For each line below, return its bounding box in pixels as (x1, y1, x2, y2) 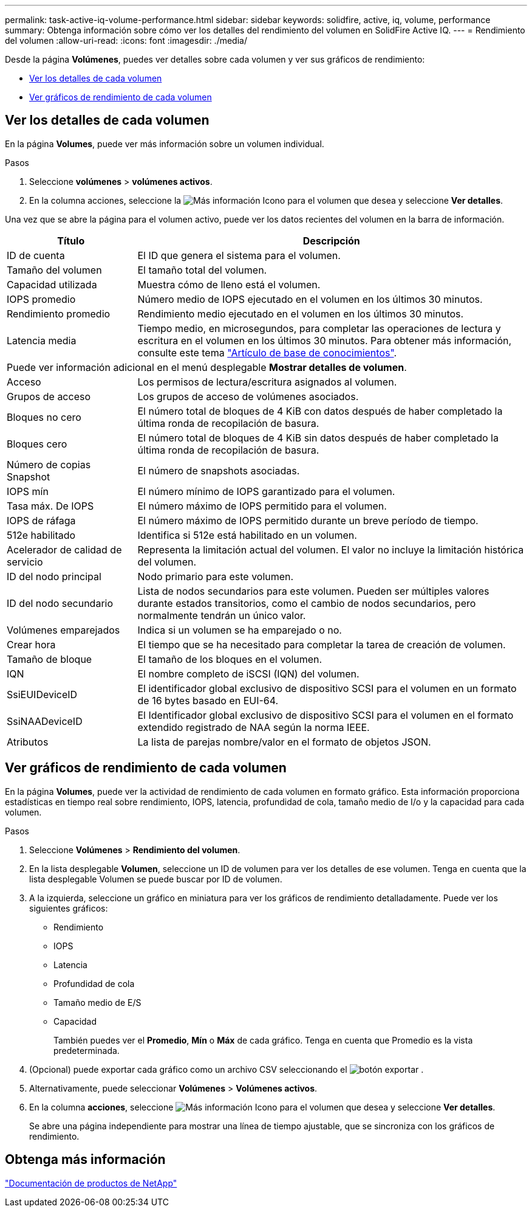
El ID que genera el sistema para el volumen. (137, 249, 341, 261)
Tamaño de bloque (7, 653, 92, 665)
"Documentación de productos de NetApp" (5, 1177, 177, 1188)
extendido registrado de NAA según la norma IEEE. (137, 721, 370, 733)
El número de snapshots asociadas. (137, 464, 300, 477)
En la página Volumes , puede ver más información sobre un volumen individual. (5, 138, 324, 149)
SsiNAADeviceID (7, 715, 83, 727)
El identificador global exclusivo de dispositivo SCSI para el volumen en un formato (137, 682, 517, 694)
